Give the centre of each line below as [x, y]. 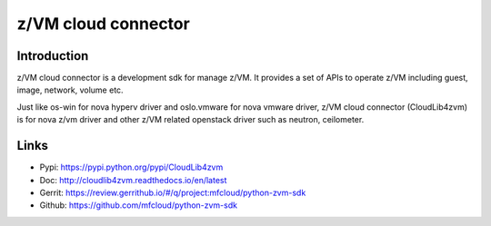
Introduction [53, 56]
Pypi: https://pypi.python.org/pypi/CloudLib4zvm [131, 167]
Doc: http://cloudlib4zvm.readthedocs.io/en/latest [133, 180]
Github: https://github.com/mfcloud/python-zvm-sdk [139, 205]
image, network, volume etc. [70, 90]
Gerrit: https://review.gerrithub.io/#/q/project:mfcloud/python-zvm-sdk [173, 192]
